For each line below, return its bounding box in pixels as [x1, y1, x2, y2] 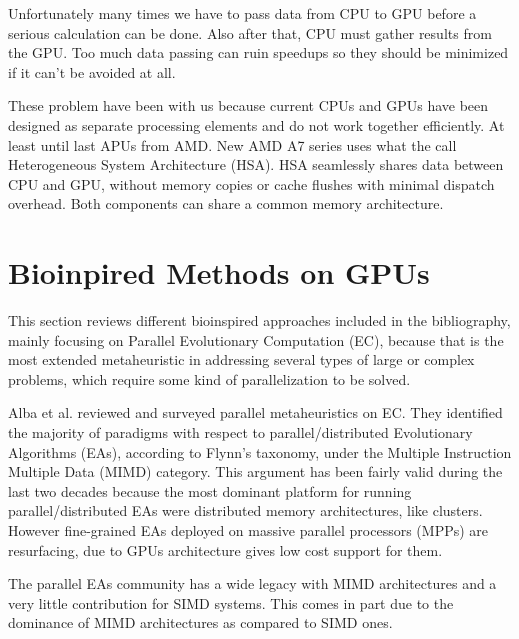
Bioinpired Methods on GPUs [8, 252, 430, 293]
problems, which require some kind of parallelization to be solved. [8, 368, 411, 389]
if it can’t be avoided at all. [8, 61, 176, 82]
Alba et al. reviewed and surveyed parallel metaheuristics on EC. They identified [8, 402, 503, 423]
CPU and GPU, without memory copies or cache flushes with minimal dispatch [8, 173, 495, 194]
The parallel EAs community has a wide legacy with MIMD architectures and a [8, 573, 497, 594]
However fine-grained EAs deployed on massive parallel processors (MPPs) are [8, 520, 489, 540]
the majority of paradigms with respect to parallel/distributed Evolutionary [8, 422, 473, 443]
